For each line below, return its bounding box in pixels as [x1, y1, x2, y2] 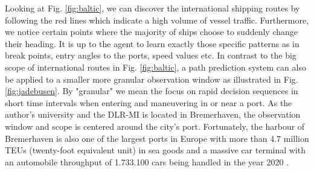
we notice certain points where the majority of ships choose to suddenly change [5, 25, 298, 38]
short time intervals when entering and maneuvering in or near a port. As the [5, 96, 292, 109]
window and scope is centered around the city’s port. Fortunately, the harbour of [5, 119, 305, 132]
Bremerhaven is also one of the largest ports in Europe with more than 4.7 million [5, 132, 309, 144]
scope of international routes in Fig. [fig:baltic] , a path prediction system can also [5, 60, 306, 73]
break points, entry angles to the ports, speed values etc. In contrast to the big [5, 49, 296, 62]
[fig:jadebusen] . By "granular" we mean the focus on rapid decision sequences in [5, 84, 298, 97]
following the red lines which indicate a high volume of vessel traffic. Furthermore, [5, 13, 309, 26]
